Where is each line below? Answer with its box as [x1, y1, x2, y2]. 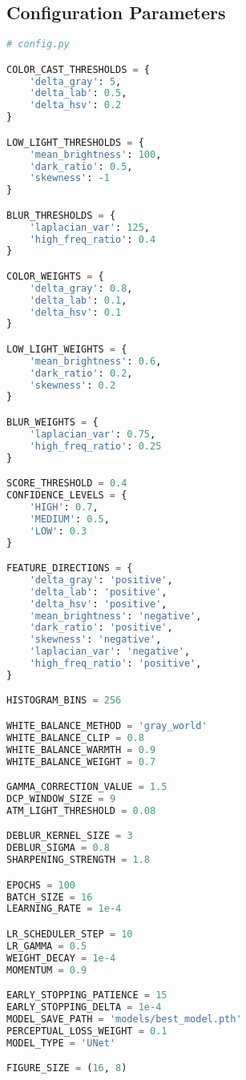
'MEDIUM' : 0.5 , [29, 513, 110, 525]
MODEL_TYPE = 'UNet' [6, 1037, 116, 1049]
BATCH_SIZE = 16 [6, 891, 93, 903]
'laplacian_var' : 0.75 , [29, 428, 156, 440]
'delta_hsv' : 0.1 [29, 306, 122, 318]
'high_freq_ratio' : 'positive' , [29, 658, 202, 670]
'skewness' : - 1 [29, 172, 110, 184]
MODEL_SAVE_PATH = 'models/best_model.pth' [6, 1013, 242, 1025]
